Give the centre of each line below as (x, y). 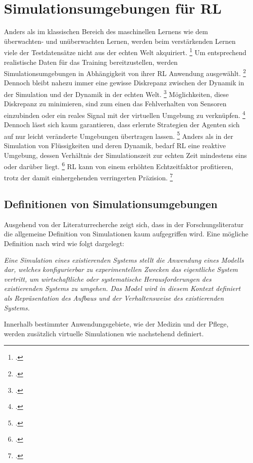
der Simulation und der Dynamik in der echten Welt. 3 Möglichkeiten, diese (117, 93)
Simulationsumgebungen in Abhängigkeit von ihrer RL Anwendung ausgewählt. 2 (125, 72)
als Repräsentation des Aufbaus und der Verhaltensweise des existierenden (114, 298)
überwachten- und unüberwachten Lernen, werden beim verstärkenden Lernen (120, 41)
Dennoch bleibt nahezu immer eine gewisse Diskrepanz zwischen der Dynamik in (124, 83)
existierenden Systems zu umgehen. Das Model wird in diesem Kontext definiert (122, 288)
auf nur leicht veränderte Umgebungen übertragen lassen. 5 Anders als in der (119, 135)
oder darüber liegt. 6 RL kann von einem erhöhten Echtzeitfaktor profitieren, (119, 165)
